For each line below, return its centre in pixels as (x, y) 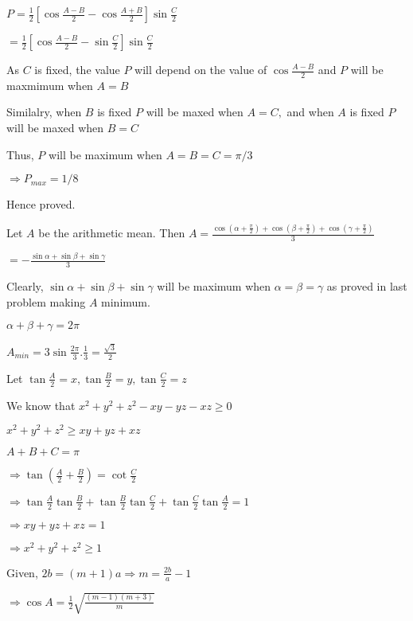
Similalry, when (44, 112)
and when (310, 112)
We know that (41, 405)
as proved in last (367, 286)
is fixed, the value (77, 69)
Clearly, (25, 286)
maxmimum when (50, 85)
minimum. (126, 301)
